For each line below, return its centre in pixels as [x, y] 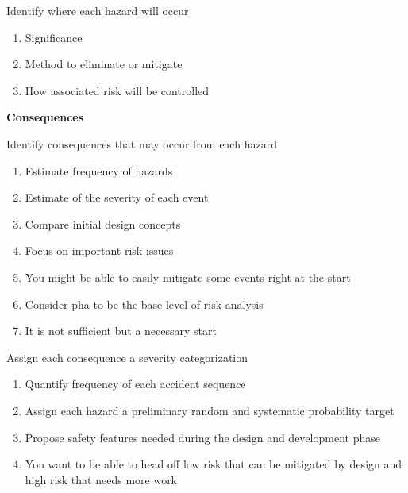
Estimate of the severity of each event [117, 197]
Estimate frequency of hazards [99, 170]
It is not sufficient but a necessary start [121, 331]
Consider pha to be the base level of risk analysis [144, 304]
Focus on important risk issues [99, 250]
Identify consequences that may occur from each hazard [142, 143]
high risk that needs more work [101, 479]
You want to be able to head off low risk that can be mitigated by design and [214, 464]
